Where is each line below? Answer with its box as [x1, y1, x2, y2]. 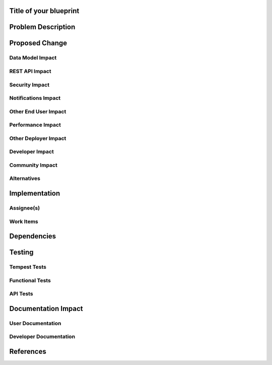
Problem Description [9, 23, 76, 31]
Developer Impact [9, 148, 54, 155]
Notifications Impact [9, 95, 61, 102]
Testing [9, 248, 34, 257]
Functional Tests [9, 277, 51, 284]
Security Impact [9, 81, 50, 88]
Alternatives [9, 175, 40, 182]
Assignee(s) [9, 205, 40, 212]
